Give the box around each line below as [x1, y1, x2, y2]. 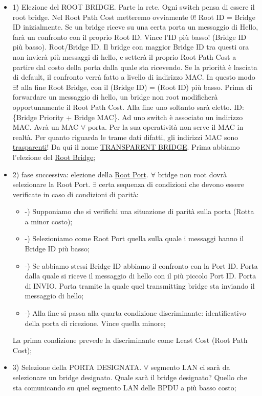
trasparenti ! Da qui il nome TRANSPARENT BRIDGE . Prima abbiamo [12, 142, 240, 152]
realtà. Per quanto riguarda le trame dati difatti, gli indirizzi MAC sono [12, 131, 238, 142]
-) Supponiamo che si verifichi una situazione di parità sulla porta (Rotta [25, 206, 254, 217]
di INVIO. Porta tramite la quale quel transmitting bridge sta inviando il [25, 280, 255, 291]
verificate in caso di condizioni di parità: [12, 189, 139, 199]
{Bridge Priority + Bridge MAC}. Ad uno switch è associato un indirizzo [12, 111, 243, 122]
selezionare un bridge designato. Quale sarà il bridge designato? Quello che [12, 372, 247, 382]
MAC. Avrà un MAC [12, 122, 79, 132]
